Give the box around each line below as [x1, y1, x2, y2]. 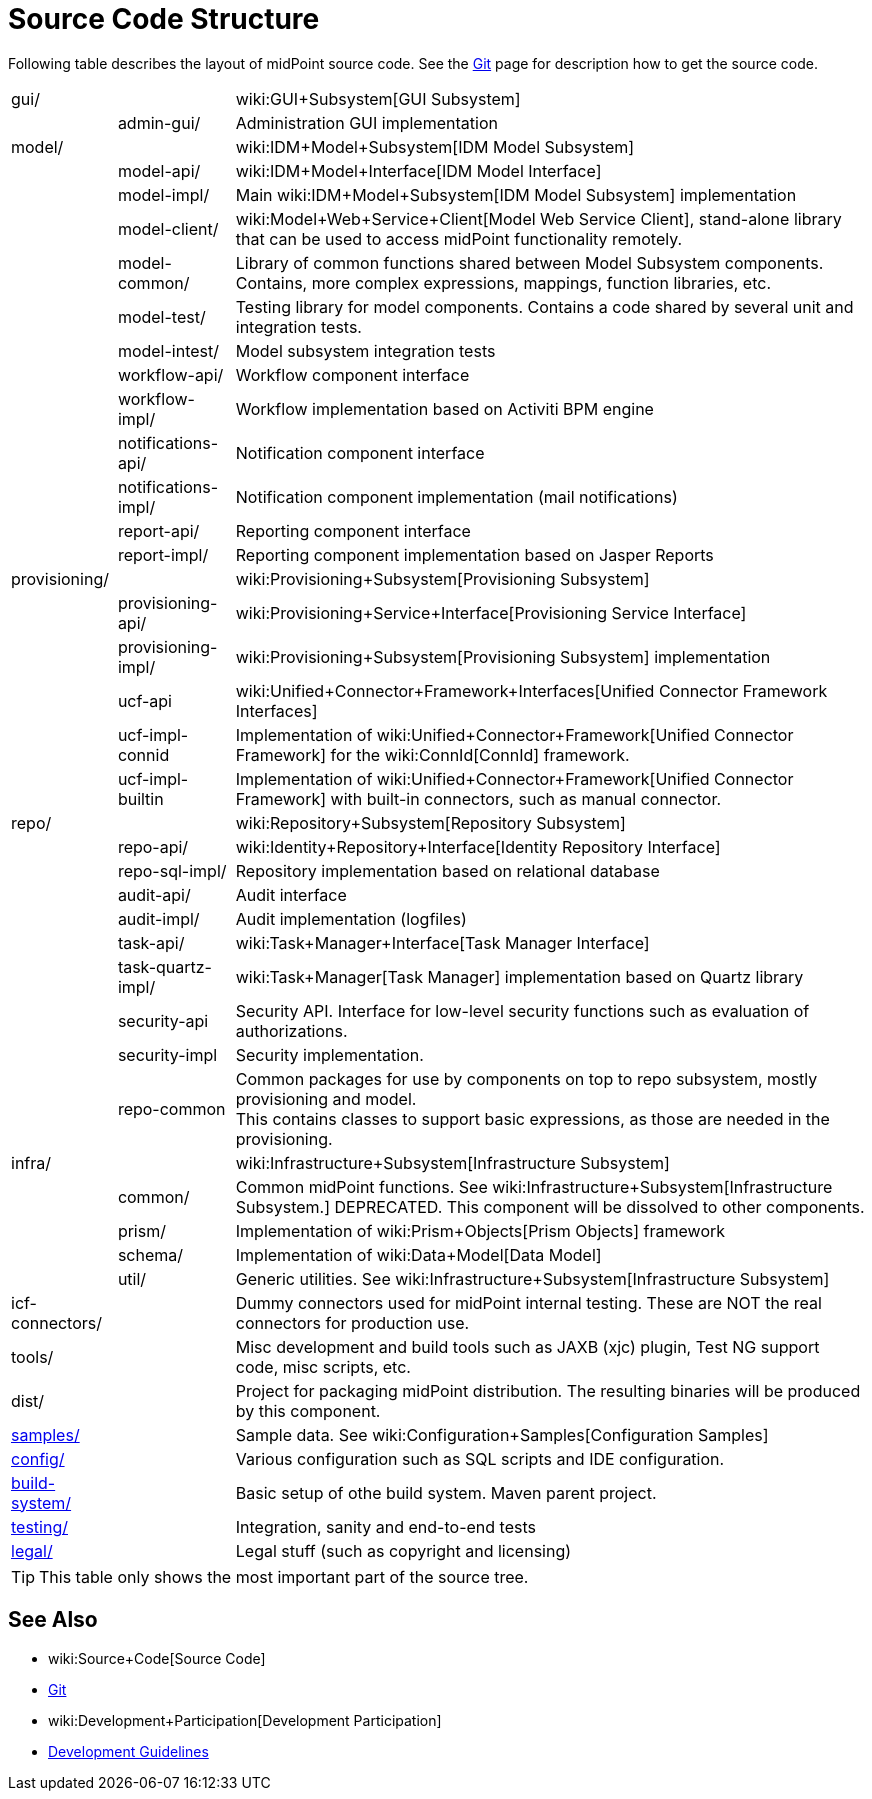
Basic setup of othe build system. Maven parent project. [235, 1482, 657, 1503]
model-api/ [117, 160, 201, 181]
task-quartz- [117, 956, 212, 977]
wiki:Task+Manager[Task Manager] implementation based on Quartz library [235, 966, 804, 987]
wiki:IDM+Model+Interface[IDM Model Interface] [235, 160, 602, 181]
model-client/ [117, 218, 219, 239]
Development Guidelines [48, 1742, 209, 1760]
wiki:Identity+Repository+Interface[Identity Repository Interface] [235, 836, 721, 857]
